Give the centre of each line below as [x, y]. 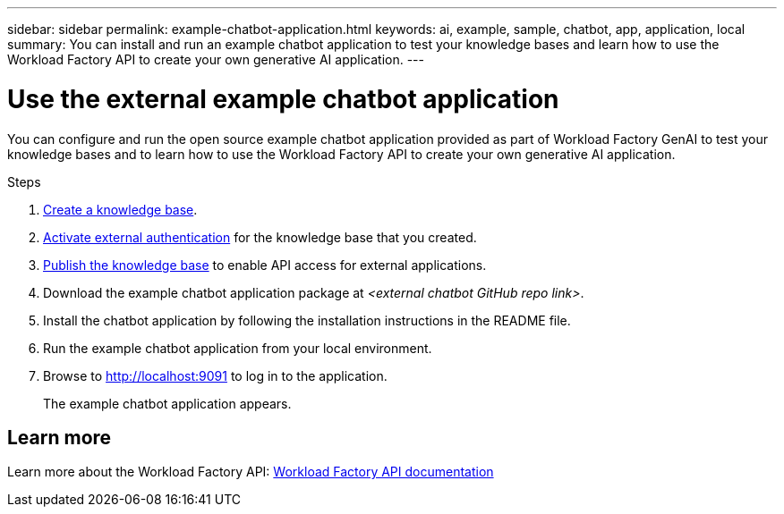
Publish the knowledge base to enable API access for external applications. [265, 265]
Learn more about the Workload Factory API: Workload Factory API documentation [251, 472]
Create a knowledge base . [120, 209]
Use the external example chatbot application [283, 99]
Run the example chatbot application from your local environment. [238, 348]
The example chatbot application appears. [167, 403]
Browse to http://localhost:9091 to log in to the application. [215, 375]
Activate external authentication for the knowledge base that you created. [260, 237]
